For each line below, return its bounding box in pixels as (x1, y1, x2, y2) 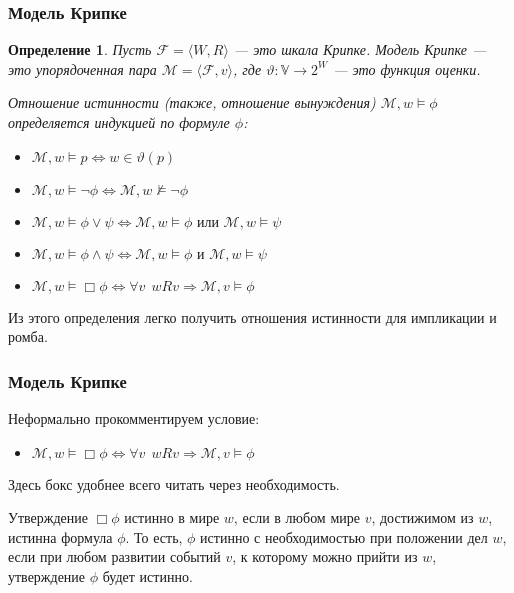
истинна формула (8, 526, 113, 547)
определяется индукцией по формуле (8, 112, 230, 132)
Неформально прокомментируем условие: (8, 408, 260, 428)
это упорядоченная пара (8, 58, 157, 79)
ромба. (8, 326, 48, 347)
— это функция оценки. (333, 58, 481, 79)
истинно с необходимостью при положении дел (200, 526, 488, 547)
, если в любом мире (233, 507, 360, 528)
